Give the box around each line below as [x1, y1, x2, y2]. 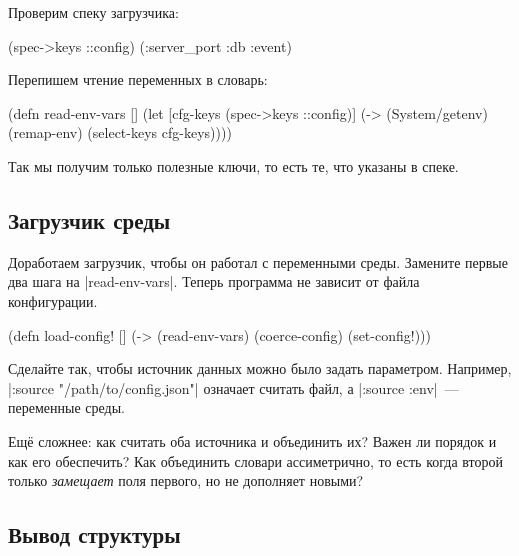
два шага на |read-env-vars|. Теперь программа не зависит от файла [8, 271, 420, 292]
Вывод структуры [8, 519, 181, 550]
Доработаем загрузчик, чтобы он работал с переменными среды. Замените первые [8, 251, 508, 272]
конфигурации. [8, 290, 98, 311]
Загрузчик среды [8, 204, 171, 235]
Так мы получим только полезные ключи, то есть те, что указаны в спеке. [8, 155, 459, 176]
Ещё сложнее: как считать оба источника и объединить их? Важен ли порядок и [8, 430, 497, 451]
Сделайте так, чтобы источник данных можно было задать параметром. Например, [8, 358, 512, 379]
